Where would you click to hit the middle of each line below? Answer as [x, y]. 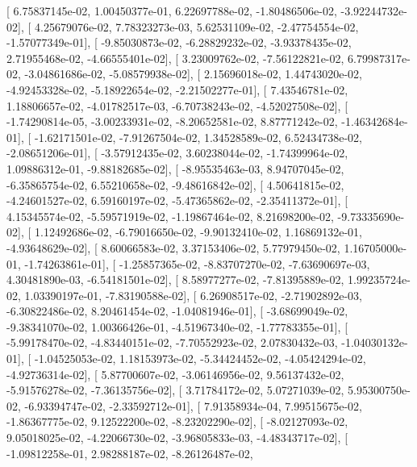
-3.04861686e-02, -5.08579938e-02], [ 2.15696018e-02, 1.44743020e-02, [193, 74]
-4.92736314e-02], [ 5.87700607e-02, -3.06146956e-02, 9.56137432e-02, [175, 374]
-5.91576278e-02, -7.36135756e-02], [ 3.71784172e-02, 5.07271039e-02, [175, 390]
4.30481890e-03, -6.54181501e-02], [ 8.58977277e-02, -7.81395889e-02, [175, 279]
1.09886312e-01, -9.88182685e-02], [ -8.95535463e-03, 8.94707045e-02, [175, 168]
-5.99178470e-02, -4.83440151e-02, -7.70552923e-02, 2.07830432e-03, [172, 342]
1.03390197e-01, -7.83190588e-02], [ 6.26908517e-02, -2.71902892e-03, [193, 295]
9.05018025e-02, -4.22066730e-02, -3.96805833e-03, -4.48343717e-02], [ [177, 438]
